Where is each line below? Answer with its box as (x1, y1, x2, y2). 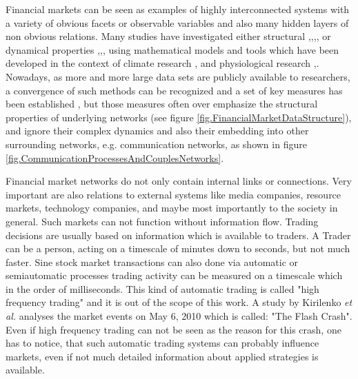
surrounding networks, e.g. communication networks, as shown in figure (6, 136, 307, 151)
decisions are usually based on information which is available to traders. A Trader (6, 227, 351, 242)
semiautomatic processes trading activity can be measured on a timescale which (6, 268, 343, 283)
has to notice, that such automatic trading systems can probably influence (6, 336, 319, 350)
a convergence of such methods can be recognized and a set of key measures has (6, 83, 343, 97)
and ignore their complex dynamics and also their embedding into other (6, 123, 309, 138)
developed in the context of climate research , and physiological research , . (6, 56, 319, 70)
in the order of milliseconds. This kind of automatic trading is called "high (6, 281, 319, 296)
